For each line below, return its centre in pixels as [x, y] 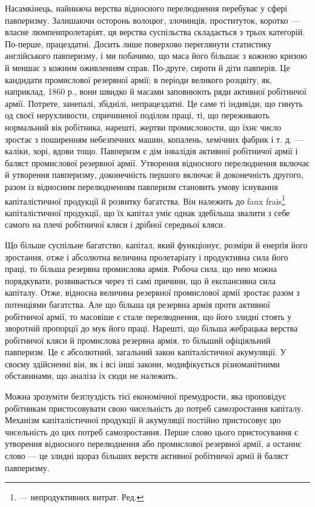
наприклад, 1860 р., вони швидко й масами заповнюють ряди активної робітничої [156, 91]
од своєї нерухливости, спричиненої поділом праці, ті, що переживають [137, 115]
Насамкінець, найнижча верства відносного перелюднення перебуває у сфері [146, 8]
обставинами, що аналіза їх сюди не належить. [91, 376]
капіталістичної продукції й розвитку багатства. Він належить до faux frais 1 [145, 200]
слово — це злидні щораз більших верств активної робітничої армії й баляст [147, 456]
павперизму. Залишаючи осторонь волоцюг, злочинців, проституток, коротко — [152, 20]
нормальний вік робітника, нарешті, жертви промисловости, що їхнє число [143, 127]
